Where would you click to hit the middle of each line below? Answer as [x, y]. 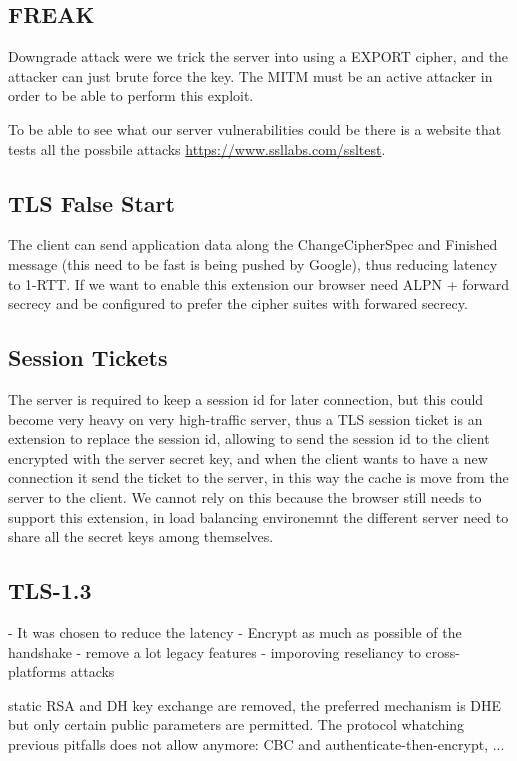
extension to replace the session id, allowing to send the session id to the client [249, 438]
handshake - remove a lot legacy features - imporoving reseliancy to [214, 651]
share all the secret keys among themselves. [141, 536]
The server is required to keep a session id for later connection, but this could [246, 398]
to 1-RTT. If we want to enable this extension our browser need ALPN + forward [259, 283]
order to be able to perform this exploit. [131, 95]
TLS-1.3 [50, 590]
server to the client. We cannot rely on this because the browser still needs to [245, 496]
